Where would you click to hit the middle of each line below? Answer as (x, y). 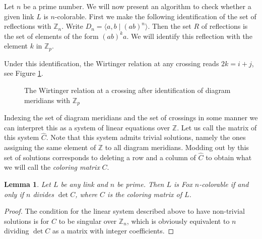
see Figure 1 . (24, 73)
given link (19, 16)
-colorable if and (224, 184)
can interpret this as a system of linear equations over (87, 127)
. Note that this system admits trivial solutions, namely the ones (146, 137)
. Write (72, 26)
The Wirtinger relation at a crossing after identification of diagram (127, 90)
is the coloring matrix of (145, 194)
